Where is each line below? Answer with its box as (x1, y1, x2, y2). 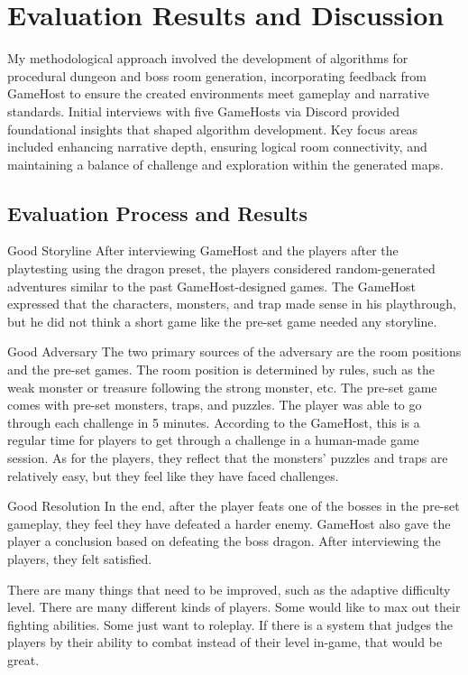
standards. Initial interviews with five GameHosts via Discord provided (7, 101, 399, 120)
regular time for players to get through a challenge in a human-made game (7, 430, 419, 449)
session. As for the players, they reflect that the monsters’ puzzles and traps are (7, 448, 448, 467)
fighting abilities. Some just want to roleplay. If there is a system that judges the (7, 615, 454, 633)
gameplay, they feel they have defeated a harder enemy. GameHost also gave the (7, 513, 451, 532)
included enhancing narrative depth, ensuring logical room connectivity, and (7, 137, 427, 156)
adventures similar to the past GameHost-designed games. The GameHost (7, 276, 417, 295)
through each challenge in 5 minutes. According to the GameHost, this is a (7, 412, 420, 431)
